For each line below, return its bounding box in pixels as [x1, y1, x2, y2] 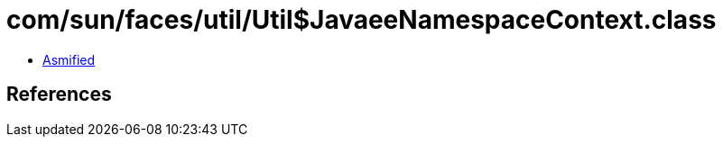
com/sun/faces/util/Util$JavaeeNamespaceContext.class [6, 4, 717, 35]
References [6, 83, 112, 106]
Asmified [42, 51, 96, 67]
